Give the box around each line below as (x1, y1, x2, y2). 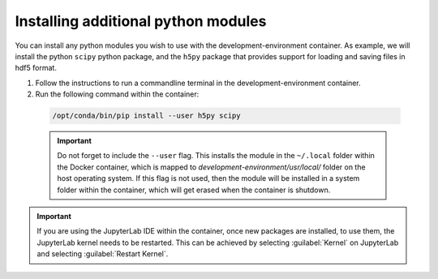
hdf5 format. (15, 63, 57, 73)
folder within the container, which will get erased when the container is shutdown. (57, 185, 331, 195)
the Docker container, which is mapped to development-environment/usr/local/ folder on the (57, 162, 366, 172)
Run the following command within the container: (35, 89, 200, 99)
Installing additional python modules (15, 12, 267, 30)
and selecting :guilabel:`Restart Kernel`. (36, 249, 169, 259)
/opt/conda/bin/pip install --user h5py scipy (52, 111, 241, 121)
